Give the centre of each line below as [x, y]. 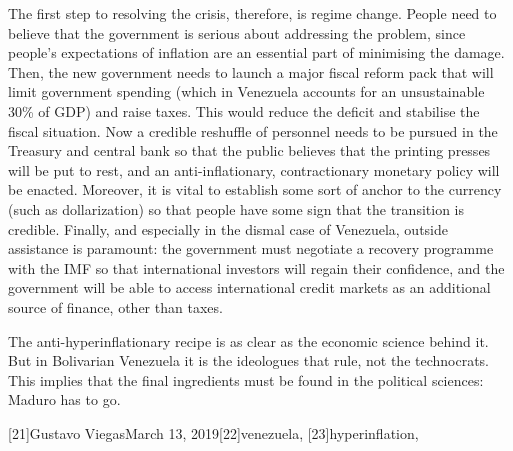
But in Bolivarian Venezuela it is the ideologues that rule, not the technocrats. [249, 360]
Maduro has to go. [64, 399]
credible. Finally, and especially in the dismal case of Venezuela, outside [228, 228]
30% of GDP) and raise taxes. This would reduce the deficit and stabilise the [244, 110]
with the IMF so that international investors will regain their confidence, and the [256, 267]
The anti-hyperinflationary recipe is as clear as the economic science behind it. [248, 340]
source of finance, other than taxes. [115, 306]
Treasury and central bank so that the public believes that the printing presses [249, 150]
